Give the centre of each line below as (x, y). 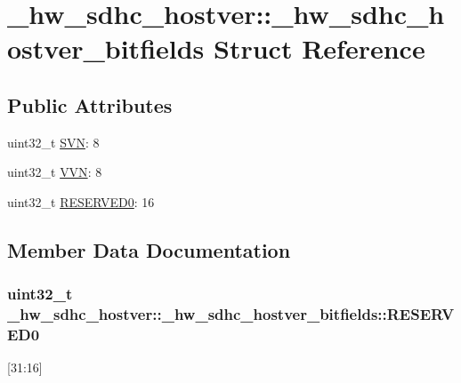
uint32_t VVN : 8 (55, 172)
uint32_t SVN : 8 (53, 142)
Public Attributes (90, 104)
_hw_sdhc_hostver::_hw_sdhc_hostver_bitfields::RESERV (231, 314)
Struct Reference (319, 48)
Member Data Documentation (149, 249)
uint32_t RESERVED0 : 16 (81, 201)
